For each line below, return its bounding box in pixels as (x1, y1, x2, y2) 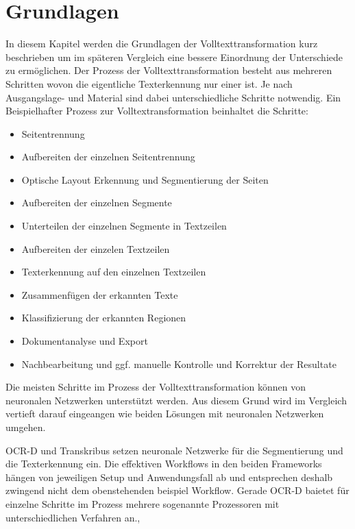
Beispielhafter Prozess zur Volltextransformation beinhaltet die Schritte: (5, 103, 308, 118)
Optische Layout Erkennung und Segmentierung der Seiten (21, 172, 269, 186)
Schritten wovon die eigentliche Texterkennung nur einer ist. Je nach (5, 76, 293, 90)
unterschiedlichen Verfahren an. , (5, 510, 140, 524)
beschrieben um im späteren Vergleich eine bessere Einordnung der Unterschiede (5, 49, 343, 64)
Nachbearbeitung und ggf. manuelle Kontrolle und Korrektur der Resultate (21, 356, 336, 371)
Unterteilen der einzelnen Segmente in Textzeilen (21, 219, 227, 233)
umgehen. (5, 420, 46, 434)
